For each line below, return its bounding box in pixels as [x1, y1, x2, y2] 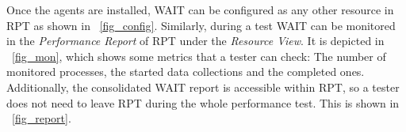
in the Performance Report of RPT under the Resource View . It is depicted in [6, 32, 385, 49]
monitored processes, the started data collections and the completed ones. [6, 63, 365, 80]
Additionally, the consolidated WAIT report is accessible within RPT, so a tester [6, 78, 400, 95]
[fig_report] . [12, 110, 71, 126]
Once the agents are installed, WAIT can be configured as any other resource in [6, 2, 394, 17]
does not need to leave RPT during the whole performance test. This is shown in [6, 94, 400, 111]
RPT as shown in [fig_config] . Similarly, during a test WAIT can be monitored [6, 17, 396, 33]
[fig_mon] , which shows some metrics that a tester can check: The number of [12, 47, 386, 64]
